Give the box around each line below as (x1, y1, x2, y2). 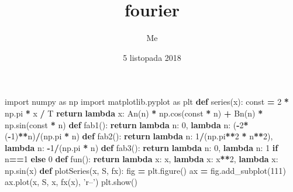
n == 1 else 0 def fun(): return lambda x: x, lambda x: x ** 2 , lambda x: (5, 153, 278, 165)
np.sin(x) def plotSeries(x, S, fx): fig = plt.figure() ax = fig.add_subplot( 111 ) (5, 164, 286, 176)
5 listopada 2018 (123, 51, 181, 63)
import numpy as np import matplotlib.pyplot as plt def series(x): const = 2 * (5, 95, 289, 108)
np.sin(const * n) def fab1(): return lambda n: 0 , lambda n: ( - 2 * (5, 118, 249, 131)
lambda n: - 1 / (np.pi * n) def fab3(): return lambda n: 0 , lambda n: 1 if (5, 141, 278, 153)
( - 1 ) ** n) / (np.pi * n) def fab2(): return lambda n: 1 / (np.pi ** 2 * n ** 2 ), (5, 130, 273, 142)
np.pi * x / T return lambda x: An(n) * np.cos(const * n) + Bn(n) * (5, 107, 263, 119)
